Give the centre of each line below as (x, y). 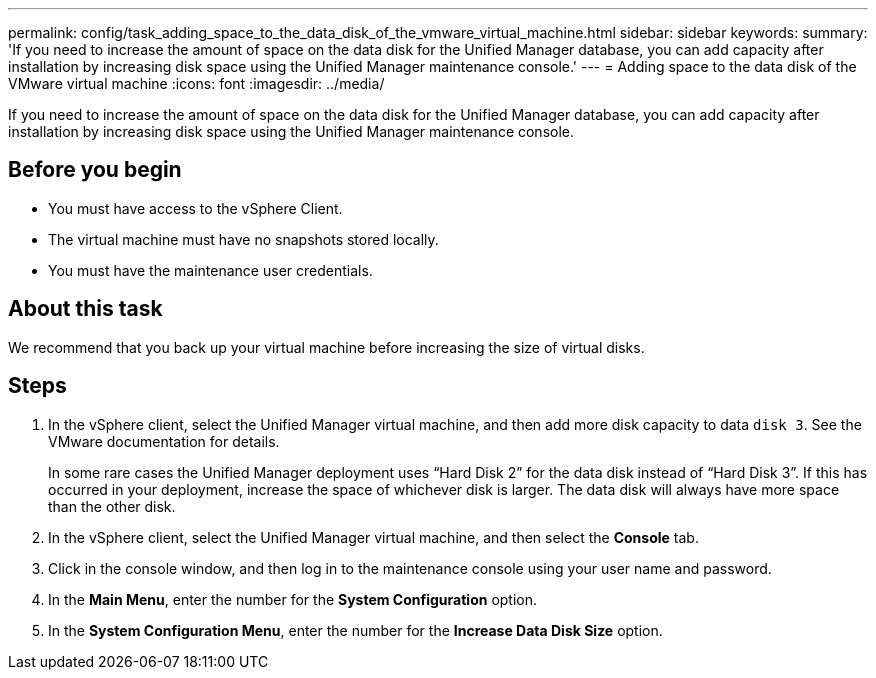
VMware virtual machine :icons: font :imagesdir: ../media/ (196, 83)
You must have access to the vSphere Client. (195, 208)
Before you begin (95, 170)
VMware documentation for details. (164, 441)
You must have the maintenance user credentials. (210, 270)
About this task (85, 309)
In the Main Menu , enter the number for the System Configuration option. (293, 599)
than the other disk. (112, 506)
